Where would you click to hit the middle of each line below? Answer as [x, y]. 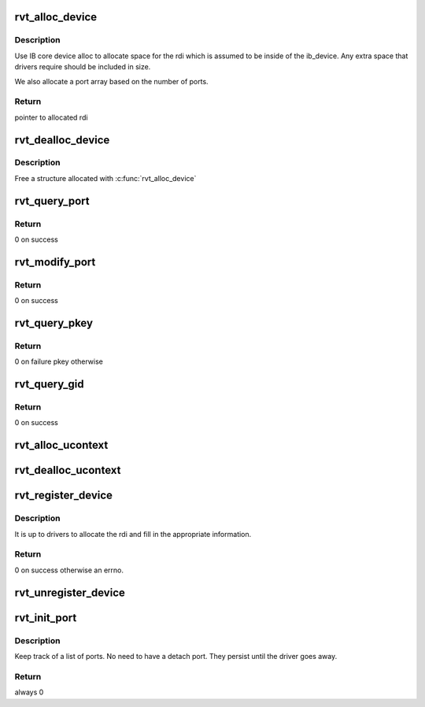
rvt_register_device [64, 496]
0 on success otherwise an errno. [69, 570]
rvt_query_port [52, 201]
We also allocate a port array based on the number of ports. [111, 81]
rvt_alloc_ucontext [61, 445]
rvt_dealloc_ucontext [68, 470]
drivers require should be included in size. [83, 67]
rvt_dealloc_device [62, 140]
